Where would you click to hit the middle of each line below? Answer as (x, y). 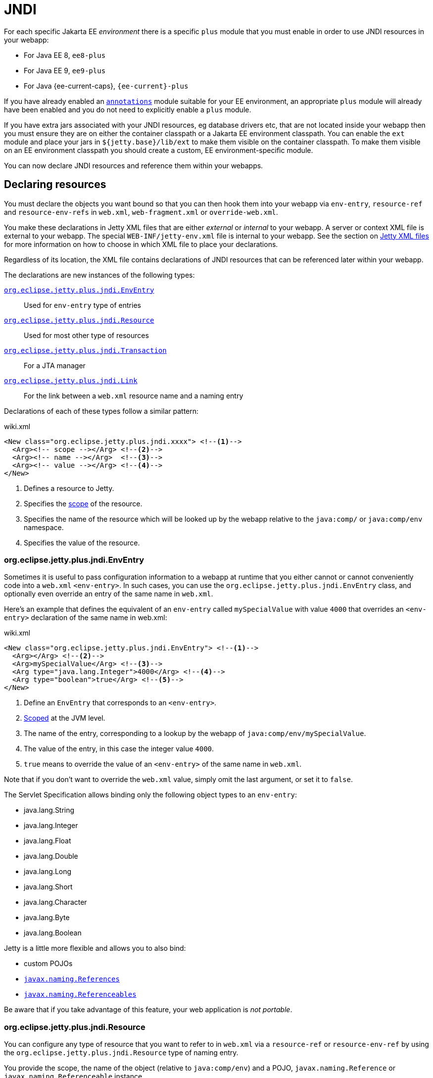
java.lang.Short (48, 887)
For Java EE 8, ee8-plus (65, 55)
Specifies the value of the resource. (82, 542)
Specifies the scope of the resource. (83, 503)
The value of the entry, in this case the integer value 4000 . (119, 749)
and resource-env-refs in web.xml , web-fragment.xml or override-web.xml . (141, 212)
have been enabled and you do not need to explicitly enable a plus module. (128, 109)
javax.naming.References (72, 979)
